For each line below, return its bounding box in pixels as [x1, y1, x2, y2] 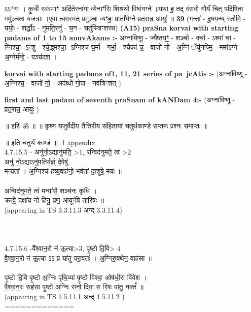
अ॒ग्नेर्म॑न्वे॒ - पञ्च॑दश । [4, 51, 57, 62]
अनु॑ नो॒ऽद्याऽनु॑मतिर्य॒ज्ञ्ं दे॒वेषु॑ [4, 156, 68, 166]
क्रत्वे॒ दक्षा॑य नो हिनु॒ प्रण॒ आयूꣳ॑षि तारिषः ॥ [4, 195, 104, 205]
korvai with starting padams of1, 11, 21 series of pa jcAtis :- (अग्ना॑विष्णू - [4, 68, 248, 78]
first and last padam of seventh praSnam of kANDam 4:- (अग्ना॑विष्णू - [4, 94, 235, 104]
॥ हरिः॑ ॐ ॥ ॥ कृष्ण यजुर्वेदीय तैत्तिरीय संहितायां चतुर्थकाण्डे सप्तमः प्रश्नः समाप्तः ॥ [4, 120, 208, 130]
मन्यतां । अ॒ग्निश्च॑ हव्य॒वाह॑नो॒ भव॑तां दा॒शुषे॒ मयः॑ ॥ [4, 166, 122, 176]
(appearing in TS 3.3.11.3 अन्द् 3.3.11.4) [4, 204, 122, 215]
